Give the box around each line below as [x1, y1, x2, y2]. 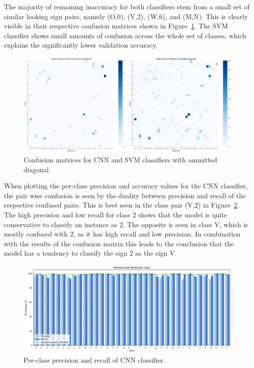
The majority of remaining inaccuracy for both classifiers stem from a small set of [4, 1, 250, 11]
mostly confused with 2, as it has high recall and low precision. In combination [4, 229, 241, 239]
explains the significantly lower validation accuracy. [4, 40, 158, 50]
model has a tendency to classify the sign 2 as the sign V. [4, 248, 177, 258]
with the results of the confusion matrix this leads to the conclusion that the [4, 238, 234, 248]
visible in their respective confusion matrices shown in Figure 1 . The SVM [4, 21, 228, 31]
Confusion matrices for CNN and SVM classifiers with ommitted [24, 155, 217, 164]
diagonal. [24, 164, 51, 174]
